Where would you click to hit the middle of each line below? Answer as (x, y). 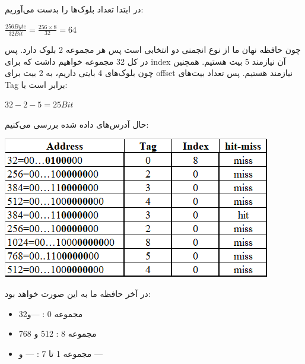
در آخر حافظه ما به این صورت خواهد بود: (78, 294)
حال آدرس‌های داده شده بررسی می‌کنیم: (77, 124)
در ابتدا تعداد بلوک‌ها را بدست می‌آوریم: (74, 9)
